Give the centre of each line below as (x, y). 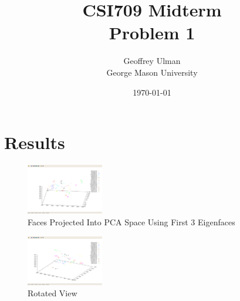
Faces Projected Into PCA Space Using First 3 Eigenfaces (131, 221)
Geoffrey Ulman (152, 61)
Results (35, 142)
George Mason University (152, 72)
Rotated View (53, 293)
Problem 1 (152, 33)
